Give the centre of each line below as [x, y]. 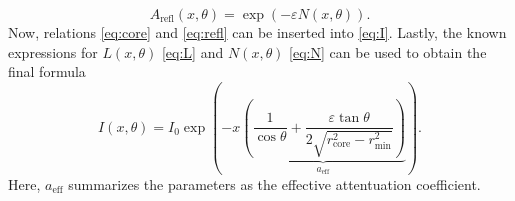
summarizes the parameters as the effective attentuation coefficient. [274, 183]
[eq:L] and [192, 51]
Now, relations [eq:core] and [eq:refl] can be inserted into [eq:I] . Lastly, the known [257, 32]
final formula [47, 71]
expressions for [53, 51]
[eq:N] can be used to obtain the [388, 51]
